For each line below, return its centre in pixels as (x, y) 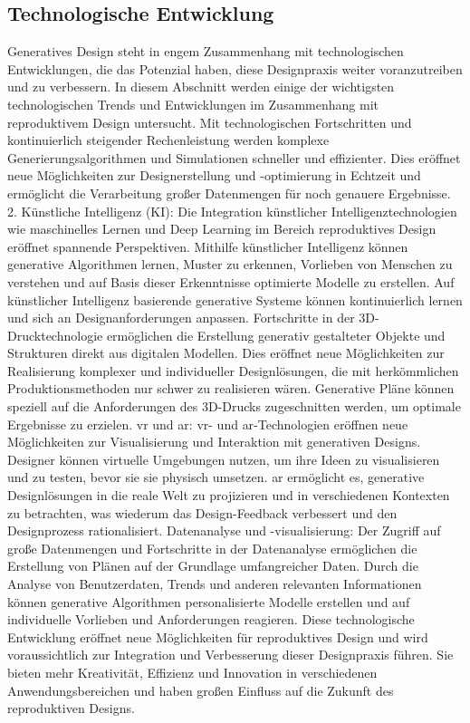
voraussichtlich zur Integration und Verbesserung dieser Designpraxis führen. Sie (230, 655)
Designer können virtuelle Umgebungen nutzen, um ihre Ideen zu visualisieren (224, 459)
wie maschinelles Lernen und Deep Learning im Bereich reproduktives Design (222, 229)
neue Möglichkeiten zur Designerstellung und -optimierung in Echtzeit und (214, 175)
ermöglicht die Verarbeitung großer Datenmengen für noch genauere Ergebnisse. (229, 193)
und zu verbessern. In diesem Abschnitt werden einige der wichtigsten (201, 87)
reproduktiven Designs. (71, 708)
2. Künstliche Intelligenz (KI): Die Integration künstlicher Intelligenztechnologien (232, 211)
